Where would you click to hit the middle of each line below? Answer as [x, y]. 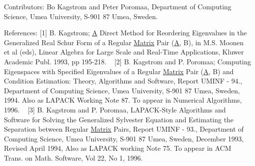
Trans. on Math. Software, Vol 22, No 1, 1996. [73, 157]
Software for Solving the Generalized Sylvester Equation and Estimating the [119, 119]
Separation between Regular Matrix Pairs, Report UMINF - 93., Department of [124, 129]
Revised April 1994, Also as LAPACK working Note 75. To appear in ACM [118, 148]
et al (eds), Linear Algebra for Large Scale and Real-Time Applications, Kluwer [124, 52]
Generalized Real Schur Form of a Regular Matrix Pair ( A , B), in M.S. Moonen [124, 42]
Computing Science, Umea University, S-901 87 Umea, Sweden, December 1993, [124, 138]
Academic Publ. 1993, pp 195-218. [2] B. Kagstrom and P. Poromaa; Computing [128, 61]
